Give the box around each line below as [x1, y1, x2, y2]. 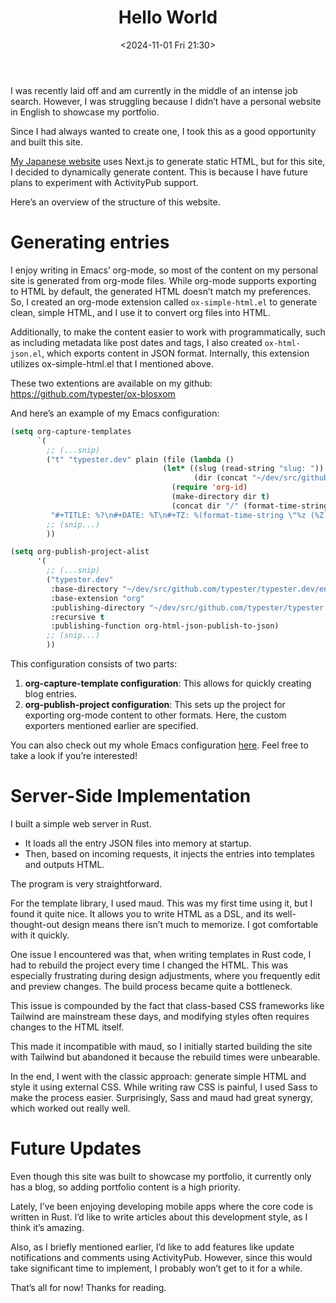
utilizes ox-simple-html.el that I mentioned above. [10, 357, 214, 370]
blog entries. [24, 688, 78, 700]
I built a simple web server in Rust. [10, 817, 152, 830]
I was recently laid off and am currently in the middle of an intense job [10, 84, 298, 96]
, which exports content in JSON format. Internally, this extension [41, 347, 310, 359]
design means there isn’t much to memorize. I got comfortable [61, 918, 319, 930]
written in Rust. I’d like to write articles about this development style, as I [10, 1211, 308, 1223]
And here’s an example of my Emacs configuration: [10, 407, 220, 419]
